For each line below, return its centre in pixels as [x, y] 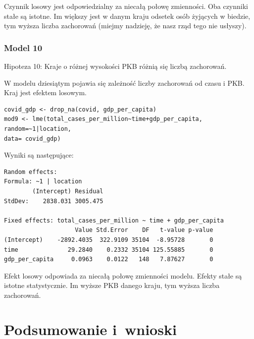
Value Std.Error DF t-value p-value [144, 230]
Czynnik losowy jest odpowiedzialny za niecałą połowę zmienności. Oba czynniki [126, 6]
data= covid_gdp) [32, 139]
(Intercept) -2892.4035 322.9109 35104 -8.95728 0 [109, 240]
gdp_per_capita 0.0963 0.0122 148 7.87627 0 [109, 259]
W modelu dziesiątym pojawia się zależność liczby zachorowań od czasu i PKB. [124, 83]
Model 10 [23, 47]
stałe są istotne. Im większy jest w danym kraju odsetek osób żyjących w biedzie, [127, 16]
